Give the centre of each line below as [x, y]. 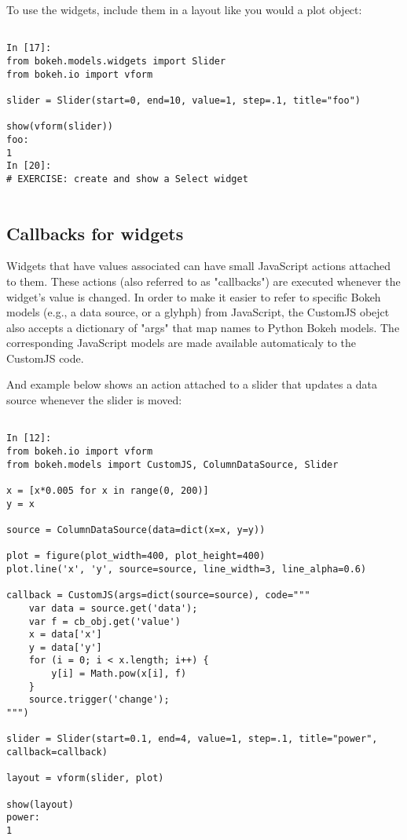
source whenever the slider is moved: [94, 400]
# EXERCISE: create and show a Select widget [127, 179]
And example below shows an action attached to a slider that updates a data [192, 384]
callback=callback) [57, 752]
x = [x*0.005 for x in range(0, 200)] [108, 490]
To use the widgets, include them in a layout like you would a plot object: [184, 9]
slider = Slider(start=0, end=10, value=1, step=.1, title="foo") [184, 100]
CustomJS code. [45, 358]
